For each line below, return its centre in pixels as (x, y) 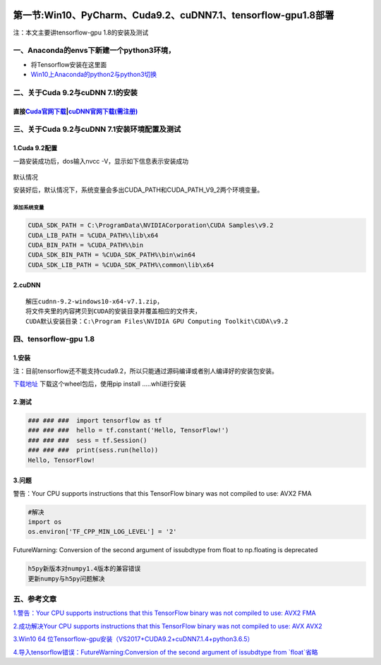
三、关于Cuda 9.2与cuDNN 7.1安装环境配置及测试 (97, 129)
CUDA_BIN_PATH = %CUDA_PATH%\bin (86, 245)
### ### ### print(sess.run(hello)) (93, 450)
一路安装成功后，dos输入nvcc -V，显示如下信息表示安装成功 (101, 161)
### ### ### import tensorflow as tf (95, 420)
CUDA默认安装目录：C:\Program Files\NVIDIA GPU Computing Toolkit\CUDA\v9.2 (157, 321)
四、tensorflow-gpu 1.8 (54, 339)
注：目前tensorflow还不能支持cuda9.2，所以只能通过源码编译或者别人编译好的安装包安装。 (145, 371)
